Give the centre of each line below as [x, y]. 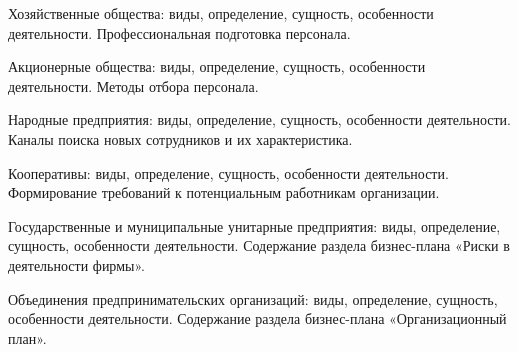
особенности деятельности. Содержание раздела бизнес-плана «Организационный [257, 318]
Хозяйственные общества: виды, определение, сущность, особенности [221, 13]
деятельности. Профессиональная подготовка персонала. [179, 32]
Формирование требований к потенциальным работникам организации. [224, 192]
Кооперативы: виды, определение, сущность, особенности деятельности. [228, 172]
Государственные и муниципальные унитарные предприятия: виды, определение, [254, 225]
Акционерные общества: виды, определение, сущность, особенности [217, 66]
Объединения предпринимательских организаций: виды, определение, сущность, [253, 298]
